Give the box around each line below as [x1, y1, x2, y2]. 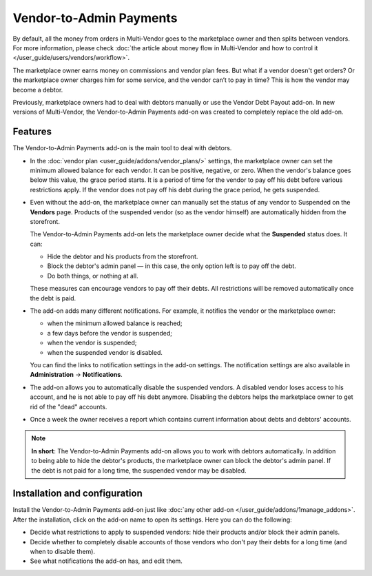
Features [12, 126, 52, 138]
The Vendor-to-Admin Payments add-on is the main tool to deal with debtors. [12, 144, 232, 152]
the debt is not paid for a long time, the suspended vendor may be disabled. [31, 466, 247, 475]
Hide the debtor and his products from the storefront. [47, 252, 198, 261]
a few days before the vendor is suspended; [47, 329, 172, 337]
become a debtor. [12, 85, 63, 94]
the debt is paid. [30, 294, 76, 302]
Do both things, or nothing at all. [47, 271, 139, 280]
